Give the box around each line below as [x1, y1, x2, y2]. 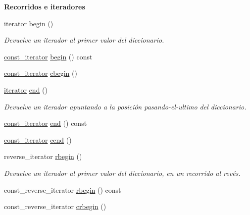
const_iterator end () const [4, 118, 87, 128]
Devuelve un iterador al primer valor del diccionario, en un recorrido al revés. [4, 167, 241, 178]
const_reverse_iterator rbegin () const [4, 184, 121, 195]
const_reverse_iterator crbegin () [4, 201, 106, 212]
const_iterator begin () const [4, 51, 93, 61]
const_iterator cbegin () [4, 68, 77, 78]
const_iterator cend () [4, 134, 72, 145]
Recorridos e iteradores [4, 1, 85, 11]
